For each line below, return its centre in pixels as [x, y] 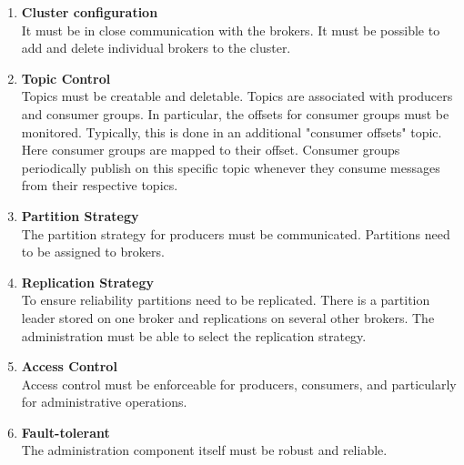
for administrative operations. [104, 402]
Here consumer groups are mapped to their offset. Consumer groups [211, 150]
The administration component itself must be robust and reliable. [204, 450]
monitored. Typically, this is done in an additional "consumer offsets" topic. [232, 131]
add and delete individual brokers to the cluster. [156, 48]
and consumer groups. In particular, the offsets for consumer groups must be [235, 113]
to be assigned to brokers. [93, 252]
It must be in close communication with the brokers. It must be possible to [231, 30]
